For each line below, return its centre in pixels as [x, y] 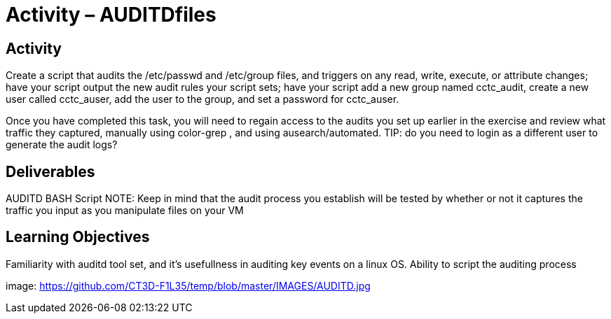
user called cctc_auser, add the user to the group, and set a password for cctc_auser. [202, 99]
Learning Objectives [78, 237]
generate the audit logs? [62, 145]
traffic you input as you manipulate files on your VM [125, 211]
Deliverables [50, 171]
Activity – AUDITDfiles [111, 15]
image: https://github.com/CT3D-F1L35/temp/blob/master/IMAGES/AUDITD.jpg [188, 285]
